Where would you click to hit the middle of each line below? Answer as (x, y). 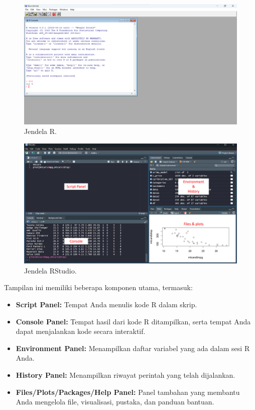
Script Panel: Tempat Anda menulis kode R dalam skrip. (106, 304)
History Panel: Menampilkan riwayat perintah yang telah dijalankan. (125, 374)
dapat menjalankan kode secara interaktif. (81, 331)
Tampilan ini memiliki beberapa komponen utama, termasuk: (98, 287)
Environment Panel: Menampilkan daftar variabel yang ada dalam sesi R (133, 348)
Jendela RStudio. (50, 270)
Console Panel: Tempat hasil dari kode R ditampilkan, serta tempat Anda (133, 321)
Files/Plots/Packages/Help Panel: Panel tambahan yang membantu (128, 392)
